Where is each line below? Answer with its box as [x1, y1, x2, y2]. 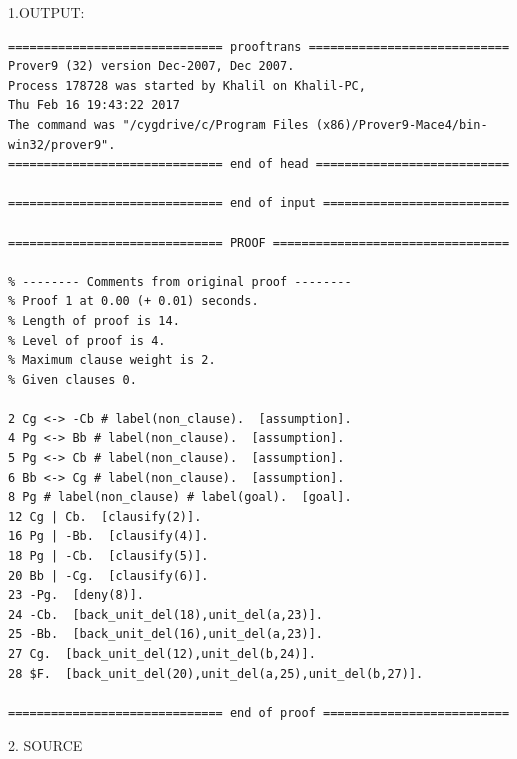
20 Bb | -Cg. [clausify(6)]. [8, 568, 209, 583]
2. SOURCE [8, 735, 83, 756]
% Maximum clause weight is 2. [8, 353, 216, 368]
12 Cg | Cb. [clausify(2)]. [8, 509, 202, 524]
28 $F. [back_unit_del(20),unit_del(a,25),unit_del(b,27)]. [8, 666, 424, 681]
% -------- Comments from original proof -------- [8, 274, 352, 289]
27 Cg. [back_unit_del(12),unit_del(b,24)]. [8, 647, 316, 661]
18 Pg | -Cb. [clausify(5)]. [8, 549, 209, 564]
